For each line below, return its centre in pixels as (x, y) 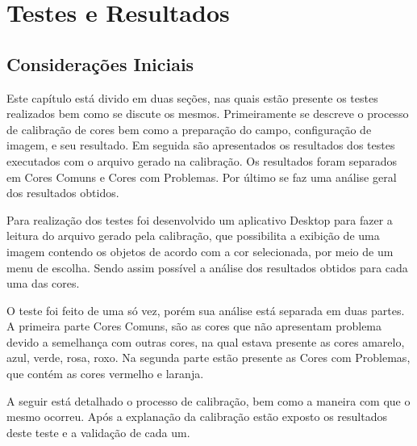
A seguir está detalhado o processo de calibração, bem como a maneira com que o (208, 400)
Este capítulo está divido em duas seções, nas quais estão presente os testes (192, 97)
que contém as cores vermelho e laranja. (105, 374)
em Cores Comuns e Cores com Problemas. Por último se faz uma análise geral (202, 177)
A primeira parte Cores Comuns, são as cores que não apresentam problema (194, 326)
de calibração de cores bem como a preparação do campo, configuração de (189, 129)
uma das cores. (43, 283)
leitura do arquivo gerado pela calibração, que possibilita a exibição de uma (193, 236)
